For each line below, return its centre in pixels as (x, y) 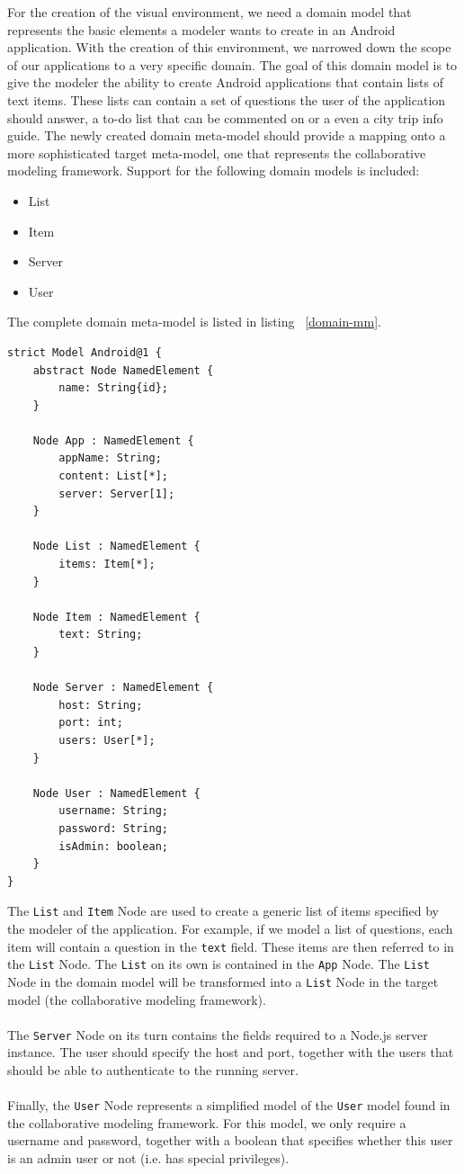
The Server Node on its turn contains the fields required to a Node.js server (218, 1034)
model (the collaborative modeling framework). (137, 999)
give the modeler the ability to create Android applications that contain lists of (225, 82)
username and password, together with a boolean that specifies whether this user (230, 1140)
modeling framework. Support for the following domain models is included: (214, 170)
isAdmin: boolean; (113, 846)
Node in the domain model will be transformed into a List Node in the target (223, 981)
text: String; (101, 635)
